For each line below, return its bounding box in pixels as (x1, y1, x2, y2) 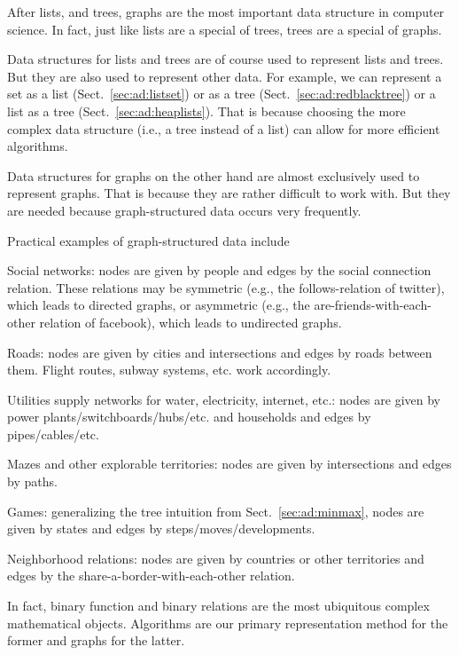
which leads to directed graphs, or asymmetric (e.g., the (7, 296, 310, 314)
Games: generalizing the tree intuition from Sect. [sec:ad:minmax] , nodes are (7, 501, 424, 520)
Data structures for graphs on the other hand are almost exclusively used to (7, 166, 420, 185)
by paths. (7, 472, 58, 491)
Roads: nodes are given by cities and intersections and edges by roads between (7, 343, 432, 361)
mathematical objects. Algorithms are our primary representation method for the (7, 613, 448, 632)
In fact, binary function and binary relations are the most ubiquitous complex (7, 596, 430, 615)
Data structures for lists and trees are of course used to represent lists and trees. (7, 50, 444, 68)
